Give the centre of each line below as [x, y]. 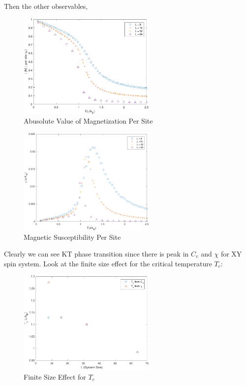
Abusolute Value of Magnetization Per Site [88, 121]
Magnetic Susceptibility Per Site [72, 237]
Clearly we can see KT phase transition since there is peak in [96, 253]
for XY [231, 253]
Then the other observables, [46, 6]
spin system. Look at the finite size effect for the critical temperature [108, 263]
